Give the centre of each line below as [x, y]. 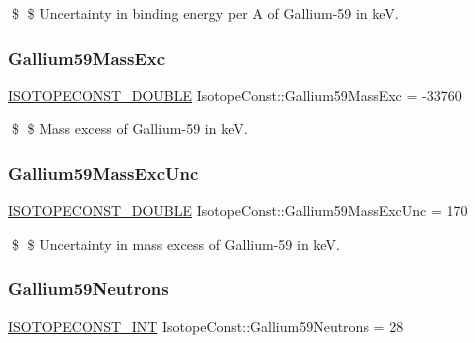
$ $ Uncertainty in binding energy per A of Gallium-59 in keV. [205, 13]
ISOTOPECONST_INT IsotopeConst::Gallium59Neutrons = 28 [206, 325]
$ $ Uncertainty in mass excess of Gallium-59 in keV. [175, 243]
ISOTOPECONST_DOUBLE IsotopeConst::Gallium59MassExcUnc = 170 [238, 210]
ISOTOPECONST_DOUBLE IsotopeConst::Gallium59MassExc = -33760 [235, 94]
